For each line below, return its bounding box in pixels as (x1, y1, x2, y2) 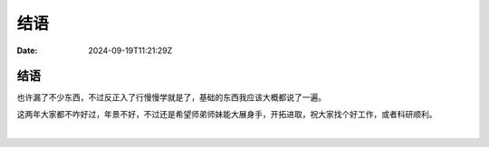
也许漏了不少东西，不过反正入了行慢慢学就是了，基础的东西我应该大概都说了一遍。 (16, 92, 326, 103)
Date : (16, 45, 38, 56)
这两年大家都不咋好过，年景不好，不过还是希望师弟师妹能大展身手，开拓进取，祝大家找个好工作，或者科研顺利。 (16, 108, 437, 119)
